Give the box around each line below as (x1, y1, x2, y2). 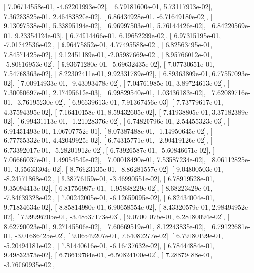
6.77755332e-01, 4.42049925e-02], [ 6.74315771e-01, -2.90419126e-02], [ (4, 135, 212, 145)
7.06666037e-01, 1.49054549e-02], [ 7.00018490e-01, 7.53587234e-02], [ (4, 154, 210, 164)
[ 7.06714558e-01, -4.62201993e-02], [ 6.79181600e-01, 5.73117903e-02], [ (4, 1, 216, 11)
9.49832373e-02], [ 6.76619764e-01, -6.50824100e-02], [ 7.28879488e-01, (4, 250, 212, 260)
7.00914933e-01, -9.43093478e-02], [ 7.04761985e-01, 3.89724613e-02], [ (21, 78, 230, 88)
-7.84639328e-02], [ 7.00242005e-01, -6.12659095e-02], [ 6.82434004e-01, (4, 192, 214, 202)
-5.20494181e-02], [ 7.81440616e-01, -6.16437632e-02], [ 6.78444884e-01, (4, 240, 214, 250)
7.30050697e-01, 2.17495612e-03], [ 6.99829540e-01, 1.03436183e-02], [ (4, 87, 210, 97)
